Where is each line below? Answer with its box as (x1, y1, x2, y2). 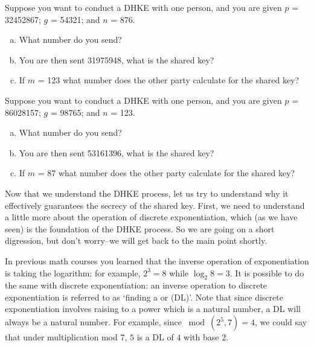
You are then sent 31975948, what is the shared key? (19, 53, 214, 66)
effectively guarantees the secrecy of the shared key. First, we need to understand (5, 199, 305, 211)
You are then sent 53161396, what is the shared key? (19, 146, 214, 159)
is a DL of (136, 331, 174, 343)
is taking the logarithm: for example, (5, 266, 141, 279)
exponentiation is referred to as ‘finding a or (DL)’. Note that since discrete (5, 290, 283, 303)
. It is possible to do (229, 266, 304, 279)
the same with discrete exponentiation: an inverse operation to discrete (5, 279, 268, 291)
